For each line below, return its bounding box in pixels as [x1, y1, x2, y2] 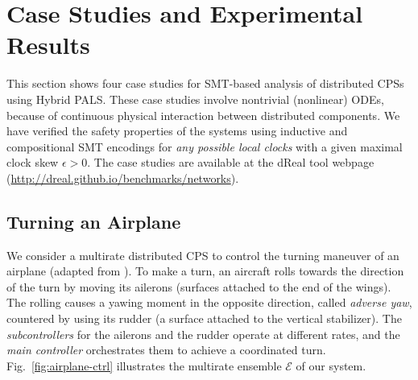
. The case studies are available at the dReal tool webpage [87, 154, 375, 171]
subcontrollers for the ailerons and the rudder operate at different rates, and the [6, 325, 400, 342]
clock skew [6, 154, 59, 171]
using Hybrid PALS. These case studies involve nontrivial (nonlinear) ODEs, [6, 90, 384, 107]
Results [6, 28, 90, 61]
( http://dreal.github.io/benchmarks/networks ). [6, 169, 239, 186]
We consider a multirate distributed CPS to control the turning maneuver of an [6, 246, 399, 263]
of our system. [296, 357, 366, 374]
